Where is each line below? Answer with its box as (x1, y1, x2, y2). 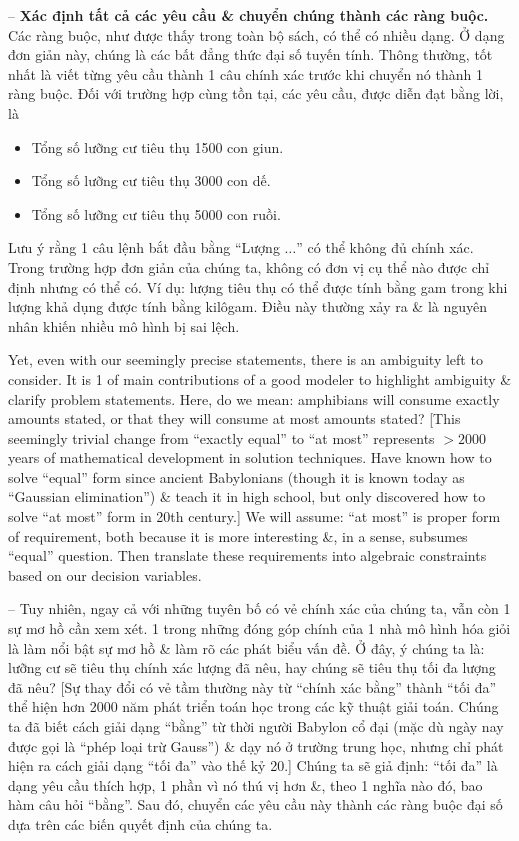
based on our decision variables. (8, 564, 202, 585)
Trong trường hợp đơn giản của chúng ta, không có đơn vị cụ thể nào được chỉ (8, 256, 490, 277)
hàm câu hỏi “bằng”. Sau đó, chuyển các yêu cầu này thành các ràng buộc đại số (8, 794, 503, 815)
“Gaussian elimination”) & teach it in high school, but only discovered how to (8, 486, 486, 507)
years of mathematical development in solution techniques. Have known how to (8, 447, 492, 468)
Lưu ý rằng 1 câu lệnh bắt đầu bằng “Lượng (8, 237, 280, 258)
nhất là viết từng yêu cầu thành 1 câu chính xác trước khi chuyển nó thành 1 (8, 63, 483, 84)
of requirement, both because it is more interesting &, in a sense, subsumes (8, 525, 468, 546)
